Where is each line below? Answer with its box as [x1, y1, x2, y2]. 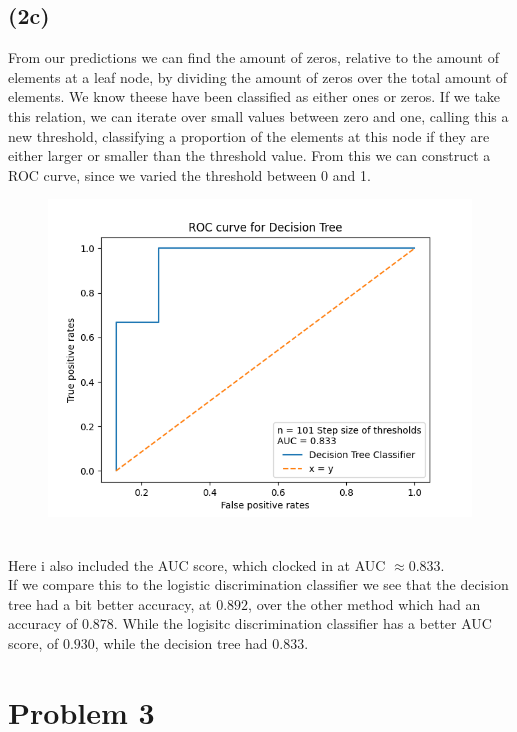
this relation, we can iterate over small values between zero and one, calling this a [8, 105, 509, 126]
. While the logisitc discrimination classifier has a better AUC [113, 613, 492, 634]
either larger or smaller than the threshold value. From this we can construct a [8, 145, 491, 166]
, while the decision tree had [94, 632, 268, 653]
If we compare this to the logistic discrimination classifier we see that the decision [8, 574, 509, 595]
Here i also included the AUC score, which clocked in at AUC [8, 554, 386, 575]
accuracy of [8, 613, 78, 634]
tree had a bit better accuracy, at [8, 593, 212, 614]
